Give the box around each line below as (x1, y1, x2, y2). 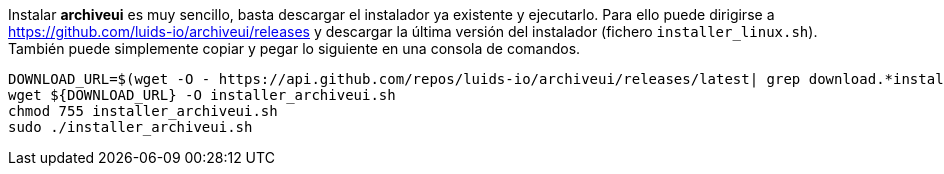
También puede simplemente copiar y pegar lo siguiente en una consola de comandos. (8, 40, 581, 57)
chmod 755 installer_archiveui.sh (8, 103, 278, 119)
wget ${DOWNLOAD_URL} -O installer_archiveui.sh (8, 87, 396, 103)
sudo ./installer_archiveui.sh (8, 119, 253, 135)
